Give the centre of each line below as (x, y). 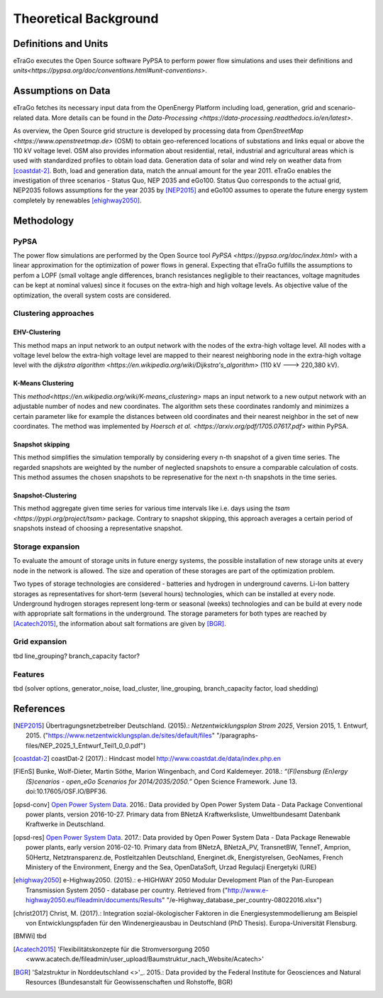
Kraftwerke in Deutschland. (66, 824)
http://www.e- (248, 890)
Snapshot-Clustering (45, 495)
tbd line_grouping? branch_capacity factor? (76, 656)
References (39, 709)
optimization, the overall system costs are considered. (92, 295)
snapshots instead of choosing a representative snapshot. (98, 528)
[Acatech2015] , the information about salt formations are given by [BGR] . (120, 623)
